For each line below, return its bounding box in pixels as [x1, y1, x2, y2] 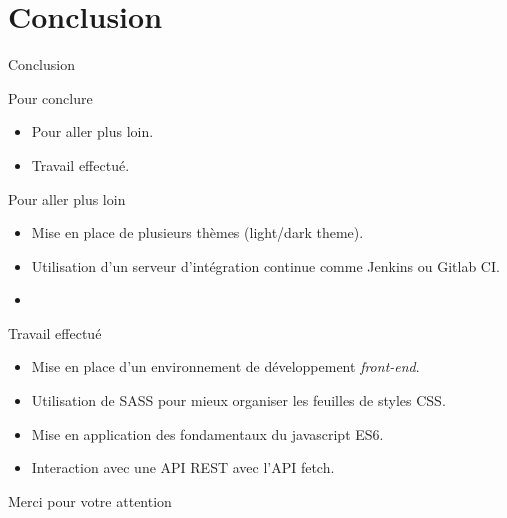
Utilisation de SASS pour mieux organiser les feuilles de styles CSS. [31, 390, 446, 411]
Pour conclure [8, 87, 93, 108]
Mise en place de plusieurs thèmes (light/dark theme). [31, 222, 364, 243]
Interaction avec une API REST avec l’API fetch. [31, 457, 335, 478]
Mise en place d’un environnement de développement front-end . [31, 356, 420, 377]
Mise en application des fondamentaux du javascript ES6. [31, 423, 384, 444]
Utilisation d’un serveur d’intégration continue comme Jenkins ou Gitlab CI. [31, 255, 500, 276]
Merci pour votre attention [8, 490, 172, 511]
